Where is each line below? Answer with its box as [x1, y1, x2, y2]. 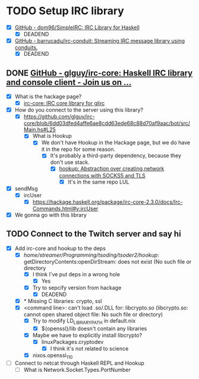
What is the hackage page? [14, 93, 82, 100]
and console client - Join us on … [6, 77, 132, 87]
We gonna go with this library [14, 211, 87, 218]
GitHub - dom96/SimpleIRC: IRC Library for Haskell [14, 24, 140, 31]
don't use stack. [50, 159, 90, 166]
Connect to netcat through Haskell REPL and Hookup [14, 359, 144, 367]
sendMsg [14, 185, 38, 192]
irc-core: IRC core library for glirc [23, 100, 105, 107]
